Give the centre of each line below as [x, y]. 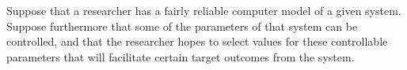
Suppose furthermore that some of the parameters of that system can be [182, 26]
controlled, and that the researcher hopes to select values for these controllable [197, 41]
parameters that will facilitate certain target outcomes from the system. [181, 56]
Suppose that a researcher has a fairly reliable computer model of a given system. [204, 10]
